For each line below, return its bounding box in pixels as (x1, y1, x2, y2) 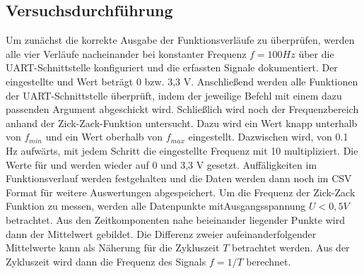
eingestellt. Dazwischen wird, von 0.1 (188, 129, 348, 144)
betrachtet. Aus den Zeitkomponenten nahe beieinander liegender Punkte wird (6, 212, 345, 227)
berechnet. (246, 254, 291, 268)
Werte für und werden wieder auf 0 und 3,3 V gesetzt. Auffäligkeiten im (6, 157, 317, 172)
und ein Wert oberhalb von (45, 129, 163, 144)
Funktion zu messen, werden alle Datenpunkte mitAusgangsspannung (6, 198, 306, 213)
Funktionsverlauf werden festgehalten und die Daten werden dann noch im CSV (6, 171, 352, 186)
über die (298, 46, 334, 61)
